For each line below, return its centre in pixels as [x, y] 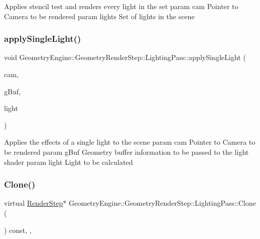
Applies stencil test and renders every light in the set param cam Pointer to [121, 6]
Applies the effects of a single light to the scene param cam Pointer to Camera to [130, 142]
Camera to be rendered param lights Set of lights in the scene [99, 16]
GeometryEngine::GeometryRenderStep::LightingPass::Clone [162, 203]
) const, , [18, 230]
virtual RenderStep [34, 203]
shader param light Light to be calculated [69, 162]
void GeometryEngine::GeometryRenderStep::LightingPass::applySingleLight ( [125, 57]
